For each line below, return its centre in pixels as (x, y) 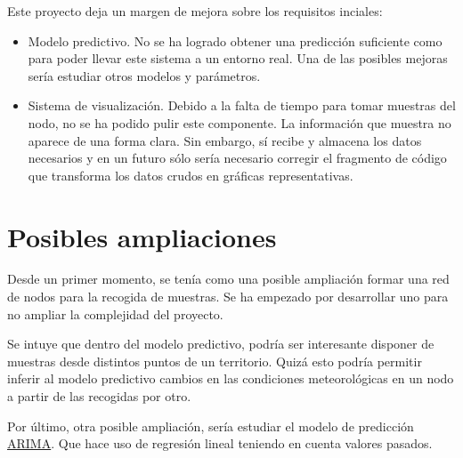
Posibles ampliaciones (142, 236)
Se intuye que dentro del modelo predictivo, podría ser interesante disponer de (221, 344)
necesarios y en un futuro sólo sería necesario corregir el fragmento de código (237, 158)
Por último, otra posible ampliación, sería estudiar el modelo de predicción (211, 426)
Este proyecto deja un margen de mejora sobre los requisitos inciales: (195, 11)
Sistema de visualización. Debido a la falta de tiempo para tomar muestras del (242, 105)
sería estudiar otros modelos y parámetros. (144, 75)
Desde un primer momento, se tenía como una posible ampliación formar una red (228, 279)
